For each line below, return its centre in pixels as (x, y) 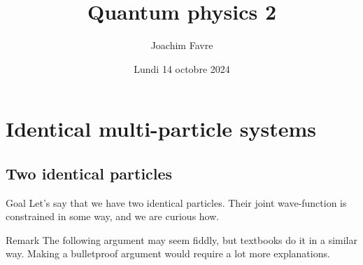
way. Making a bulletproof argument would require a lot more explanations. (168, 253)
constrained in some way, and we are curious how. (113, 216)
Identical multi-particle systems (161, 129)
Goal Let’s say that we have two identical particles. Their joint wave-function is (176, 202)
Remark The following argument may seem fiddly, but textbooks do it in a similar (181, 239)
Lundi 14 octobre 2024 (182, 68)
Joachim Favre (182, 45)
